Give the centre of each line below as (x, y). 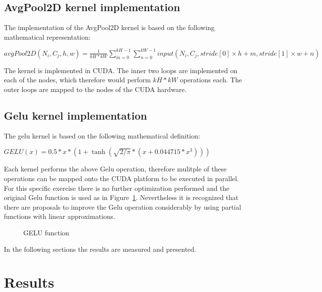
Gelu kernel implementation (76, 115)
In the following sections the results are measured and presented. (100, 249)
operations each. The (211, 80)
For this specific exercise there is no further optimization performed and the (117, 188)
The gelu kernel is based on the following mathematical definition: (102, 135)
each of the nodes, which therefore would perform (77, 80)
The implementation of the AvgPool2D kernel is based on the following (109, 27)
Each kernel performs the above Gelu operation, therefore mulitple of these (115, 169)
